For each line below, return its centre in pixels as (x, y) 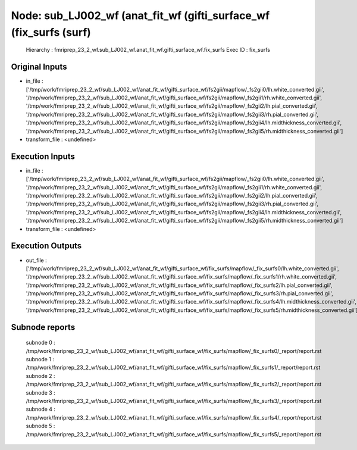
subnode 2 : (41, 376)
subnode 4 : (41, 409)
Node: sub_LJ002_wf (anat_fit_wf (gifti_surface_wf (140, 15)
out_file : (36, 260)
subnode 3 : (41, 392)
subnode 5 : (40, 426)
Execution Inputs (43, 156)
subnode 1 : (40, 360)
